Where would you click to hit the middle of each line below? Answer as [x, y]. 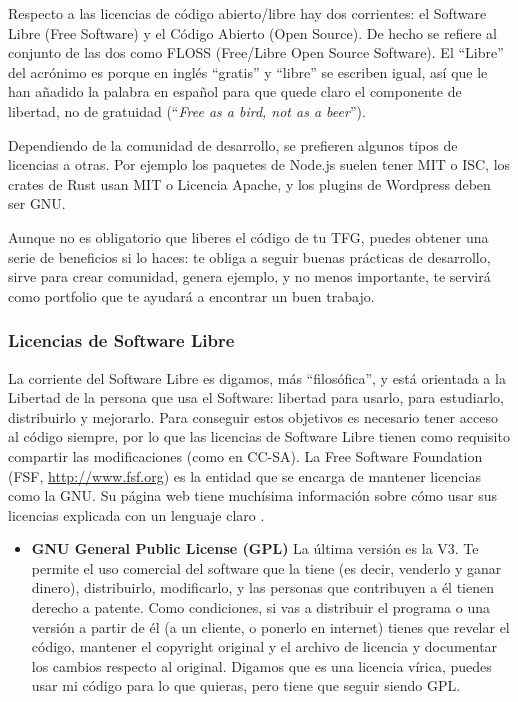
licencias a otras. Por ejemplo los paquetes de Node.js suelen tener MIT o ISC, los [259, 164]
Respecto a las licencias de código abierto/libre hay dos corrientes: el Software [247, 13]
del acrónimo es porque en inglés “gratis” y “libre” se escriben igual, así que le [248, 71]
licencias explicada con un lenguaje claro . [136, 514]
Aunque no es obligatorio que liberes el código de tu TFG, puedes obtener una [248, 236]
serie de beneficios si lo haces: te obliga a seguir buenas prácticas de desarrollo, [249, 256]
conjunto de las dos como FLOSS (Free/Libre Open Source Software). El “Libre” [256, 52]
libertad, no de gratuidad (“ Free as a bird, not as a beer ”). [187, 110]
